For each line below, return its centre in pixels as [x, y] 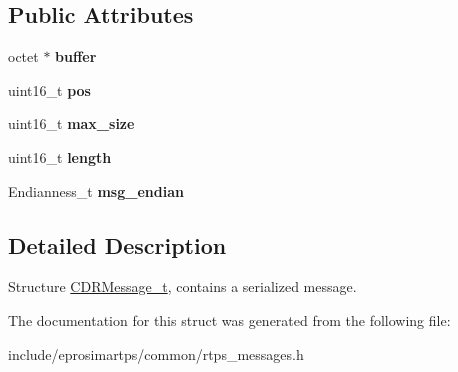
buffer [76, 56]
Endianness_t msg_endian [96, 190]
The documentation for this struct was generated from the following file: [229, 319]
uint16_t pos [49, 89]
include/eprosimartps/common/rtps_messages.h [156, 353]
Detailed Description [117, 244]
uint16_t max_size [71, 123]
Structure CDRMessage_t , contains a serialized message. [182, 286]
